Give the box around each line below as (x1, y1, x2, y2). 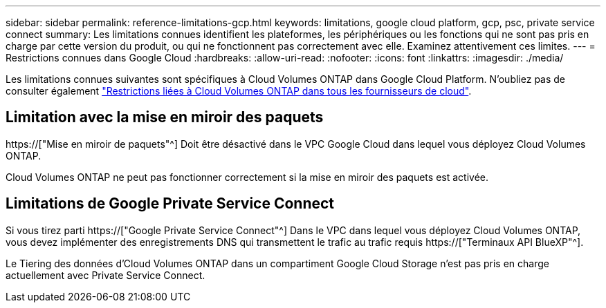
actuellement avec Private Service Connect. (6, 269, 205, 281)
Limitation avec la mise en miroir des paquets (6, 108, 324, 126)
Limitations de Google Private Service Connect (6, 195, 335, 213)
